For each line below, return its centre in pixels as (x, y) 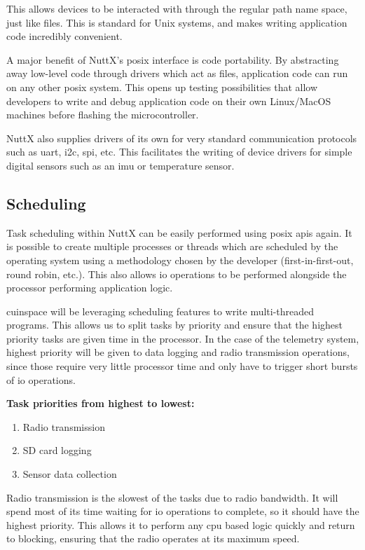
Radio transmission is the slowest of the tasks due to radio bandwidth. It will (172, 497)
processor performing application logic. (90, 288)
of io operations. (41, 379)
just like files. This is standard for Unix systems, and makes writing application (177, 22)
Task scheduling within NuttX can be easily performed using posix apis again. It (179, 232)
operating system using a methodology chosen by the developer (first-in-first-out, (180, 260)
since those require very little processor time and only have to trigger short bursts (182, 366)
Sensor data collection (70, 474)
